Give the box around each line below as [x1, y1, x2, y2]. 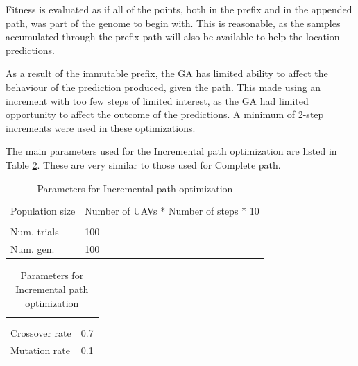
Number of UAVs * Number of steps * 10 [85, 203, 259, 218]
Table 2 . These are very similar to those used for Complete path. [6, 157, 281, 172]
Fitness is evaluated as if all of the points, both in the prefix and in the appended [6, 2, 352, 16]
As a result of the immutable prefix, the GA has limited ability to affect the [6, 66, 328, 81]
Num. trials [10, 224, 59, 239]
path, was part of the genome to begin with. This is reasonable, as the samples [6, 15, 341, 30]
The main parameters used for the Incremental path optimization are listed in [6, 144, 337, 158]
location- [306, 29, 343, 44]
